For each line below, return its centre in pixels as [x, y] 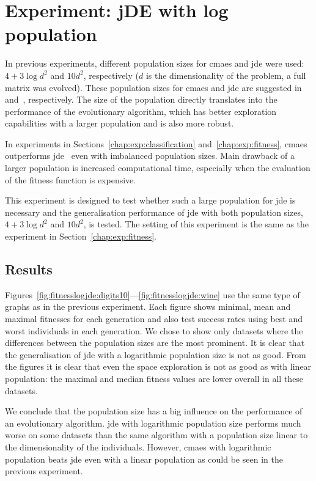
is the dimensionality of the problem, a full [226, 75]
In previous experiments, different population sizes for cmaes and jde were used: [155, 63]
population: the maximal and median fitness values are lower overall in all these [154, 378]
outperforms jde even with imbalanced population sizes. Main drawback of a [150, 156]
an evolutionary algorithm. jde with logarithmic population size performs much [153, 423]
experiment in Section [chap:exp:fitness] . [81, 236]
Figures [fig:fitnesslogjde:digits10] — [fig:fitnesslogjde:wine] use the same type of [152, 294]
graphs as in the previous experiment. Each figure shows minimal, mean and [148, 307]
